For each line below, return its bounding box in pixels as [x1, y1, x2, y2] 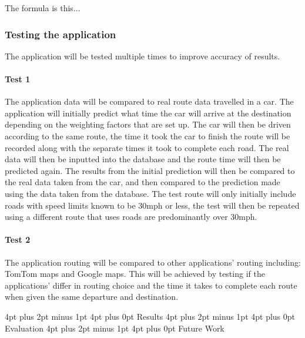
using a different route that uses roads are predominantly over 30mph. [5, 210, 257, 223]
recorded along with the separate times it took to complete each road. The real [5, 141, 289, 153]
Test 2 [5, 233, 31, 246]
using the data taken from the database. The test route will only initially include [5, 187, 296, 199]
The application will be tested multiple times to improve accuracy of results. [5, 49, 280, 62]
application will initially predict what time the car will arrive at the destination [5, 106, 291, 119]
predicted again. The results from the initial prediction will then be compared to [5, 164, 295, 176]
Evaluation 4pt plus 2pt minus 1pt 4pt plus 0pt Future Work [5, 322, 224, 334]
